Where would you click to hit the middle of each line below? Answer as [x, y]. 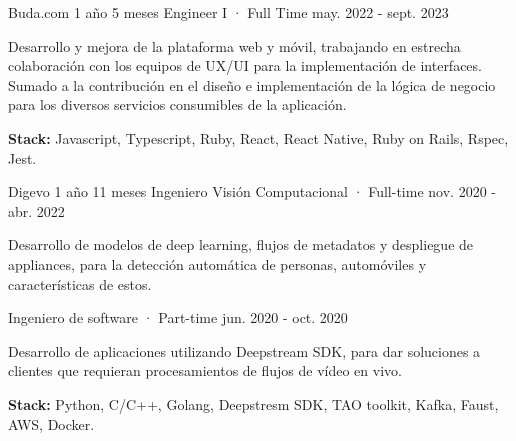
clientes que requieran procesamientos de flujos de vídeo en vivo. [205, 370]
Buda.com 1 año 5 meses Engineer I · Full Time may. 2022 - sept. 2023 [228, 12]
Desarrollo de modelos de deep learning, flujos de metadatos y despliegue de [241, 244]
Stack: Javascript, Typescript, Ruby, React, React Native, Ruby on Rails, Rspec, [258, 137]
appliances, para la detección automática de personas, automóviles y [217, 263]
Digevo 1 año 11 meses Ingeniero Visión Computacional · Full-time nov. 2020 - [252, 191]
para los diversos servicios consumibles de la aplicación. [177, 104]
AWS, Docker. [51, 423]
